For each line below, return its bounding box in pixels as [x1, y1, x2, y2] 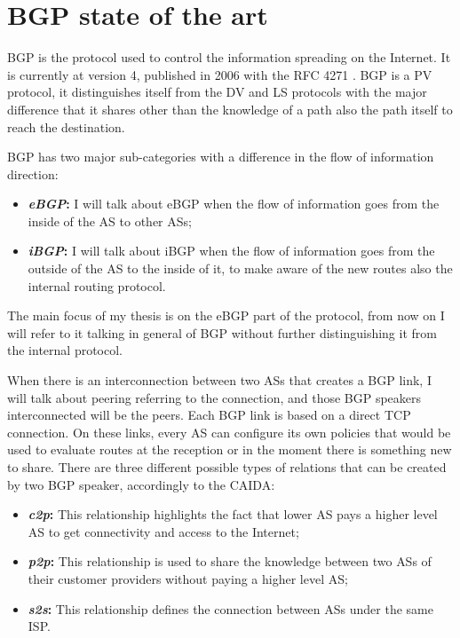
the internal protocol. [7, 341, 123, 359]
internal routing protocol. [28, 276, 166, 295]
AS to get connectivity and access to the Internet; [28, 522, 299, 540]
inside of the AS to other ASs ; [28, 211, 192, 230]
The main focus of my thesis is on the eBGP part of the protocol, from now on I [7, 306, 445, 325]
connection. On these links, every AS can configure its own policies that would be [7, 422, 451, 441]
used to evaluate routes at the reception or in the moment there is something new [7, 440, 452, 459]
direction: [7, 164, 59, 183]
